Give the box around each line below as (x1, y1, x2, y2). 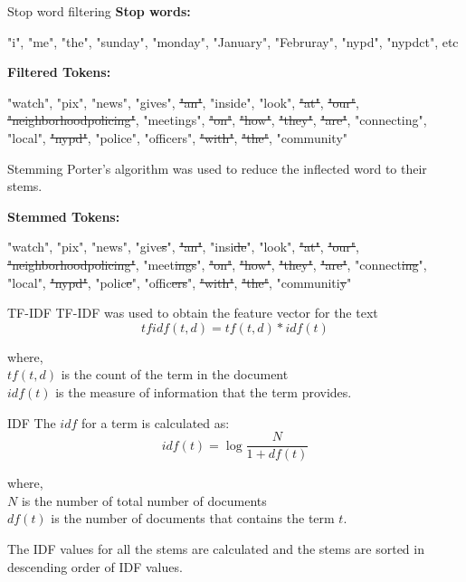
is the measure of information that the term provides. (55, 382, 352, 401)
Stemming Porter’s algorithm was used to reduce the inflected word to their (7, 158, 427, 177)
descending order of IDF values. (7, 557, 183, 576)
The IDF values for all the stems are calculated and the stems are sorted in (7, 539, 424, 558)
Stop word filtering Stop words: (7, 2, 191, 20)
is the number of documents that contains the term (51, 509, 335, 528)
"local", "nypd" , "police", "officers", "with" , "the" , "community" (7, 128, 348, 147)
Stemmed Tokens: (7, 206, 120, 225)
